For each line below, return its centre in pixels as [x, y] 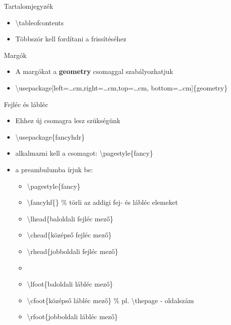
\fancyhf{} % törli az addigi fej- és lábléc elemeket [102, 202]
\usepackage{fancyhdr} [50, 136]
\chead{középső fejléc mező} [69, 235]
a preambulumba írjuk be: [54, 169]
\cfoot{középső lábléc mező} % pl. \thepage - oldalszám [110, 300]
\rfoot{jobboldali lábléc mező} [72, 316]
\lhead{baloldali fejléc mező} [70, 218]
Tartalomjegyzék [29, 6]
